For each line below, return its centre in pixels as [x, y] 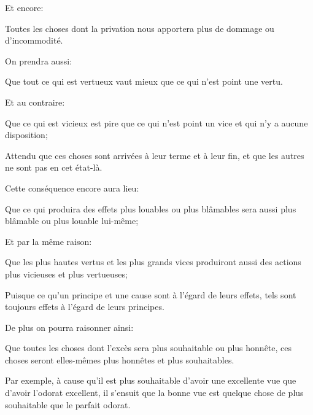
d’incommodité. [34, 40]
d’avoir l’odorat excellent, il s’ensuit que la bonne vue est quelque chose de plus [154, 393]
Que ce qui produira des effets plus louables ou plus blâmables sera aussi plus [151, 208]
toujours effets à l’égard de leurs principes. [85, 307]
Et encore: [24, 7]
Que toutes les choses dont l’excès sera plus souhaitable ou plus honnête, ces [149, 348]
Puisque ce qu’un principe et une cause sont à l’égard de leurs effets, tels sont [151, 294]
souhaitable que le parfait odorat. [68, 404]
